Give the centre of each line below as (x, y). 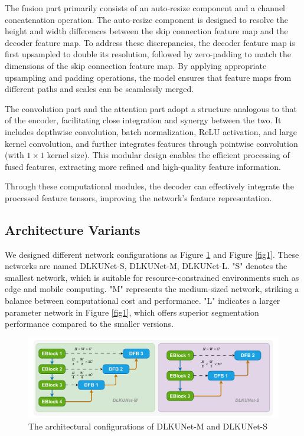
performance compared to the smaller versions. (89, 324)
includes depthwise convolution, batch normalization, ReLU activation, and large (151, 131)
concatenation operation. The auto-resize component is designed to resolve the (146, 19)
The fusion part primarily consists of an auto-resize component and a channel (145, 8)
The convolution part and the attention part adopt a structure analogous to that (151, 108)
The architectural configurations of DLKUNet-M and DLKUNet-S (148, 426)
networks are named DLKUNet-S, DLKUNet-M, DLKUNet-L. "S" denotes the (146, 266)
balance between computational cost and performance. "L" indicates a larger (143, 301)
